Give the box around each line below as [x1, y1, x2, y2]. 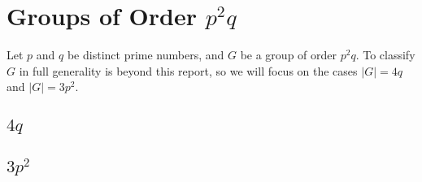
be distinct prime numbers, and [67, 46, 224, 63]
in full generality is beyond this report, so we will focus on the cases [19, 62, 358, 79]
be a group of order [240, 46, 337, 63]
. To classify [355, 46, 415, 63]
